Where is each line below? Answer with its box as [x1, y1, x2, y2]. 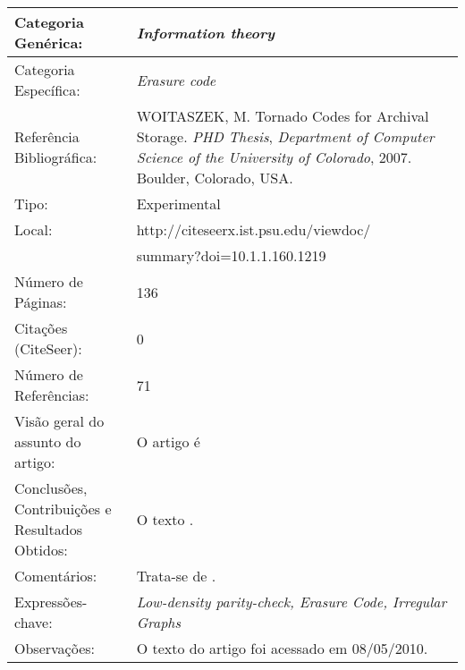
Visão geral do [14, 411, 105, 431]
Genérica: [14, 32, 83, 53]
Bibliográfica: [14, 147, 97, 167]
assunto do [14, 431, 81, 452]
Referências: [14, 385, 89, 405]
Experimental [136, 193, 221, 214]
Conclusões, [14, 478, 88, 498]
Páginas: [14, 292, 67, 312]
